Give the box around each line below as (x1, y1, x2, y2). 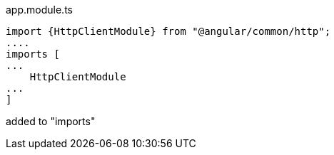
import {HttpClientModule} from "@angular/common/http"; (6, 26, 331, 37)
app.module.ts (6, 4, 73, 16)
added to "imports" (6, 115, 96, 127)
